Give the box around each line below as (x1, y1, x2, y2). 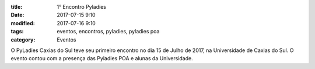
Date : (10, 12, 24, 19)
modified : (10, 19, 35, 26)
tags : (10, 28, 24, 35)
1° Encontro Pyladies (57, 4, 106, 10)
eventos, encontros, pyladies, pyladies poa (57, 28, 160, 35)
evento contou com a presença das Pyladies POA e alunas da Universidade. (10, 55, 193, 62)
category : (10, 36, 36, 43)
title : (10, 4, 23, 10)
